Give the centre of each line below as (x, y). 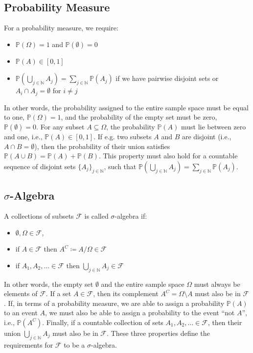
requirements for (29, 344)
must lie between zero (213, 127)
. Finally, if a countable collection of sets (103, 322)
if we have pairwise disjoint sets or (167, 78)
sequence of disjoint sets (40, 166)
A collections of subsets (39, 216)
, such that (120, 166)
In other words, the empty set (49, 284)
